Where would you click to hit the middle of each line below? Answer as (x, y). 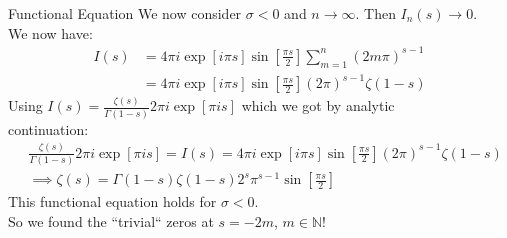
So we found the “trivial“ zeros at (111, 220)
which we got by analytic (318, 105)
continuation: (48, 128)
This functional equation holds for (112, 201)
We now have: (50, 32)
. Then (375, 13)
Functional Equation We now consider (125, 13)
